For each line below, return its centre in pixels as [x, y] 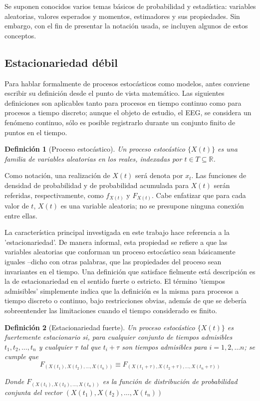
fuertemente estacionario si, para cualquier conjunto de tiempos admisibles [119, 337]
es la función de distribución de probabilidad [170, 381]
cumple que [21, 356]
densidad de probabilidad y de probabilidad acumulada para [97, 185]
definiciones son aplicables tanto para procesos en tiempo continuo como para [123, 102]
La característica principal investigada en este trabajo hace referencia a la [117, 232]
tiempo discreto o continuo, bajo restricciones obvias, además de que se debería [126, 301]
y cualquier [55, 346]
